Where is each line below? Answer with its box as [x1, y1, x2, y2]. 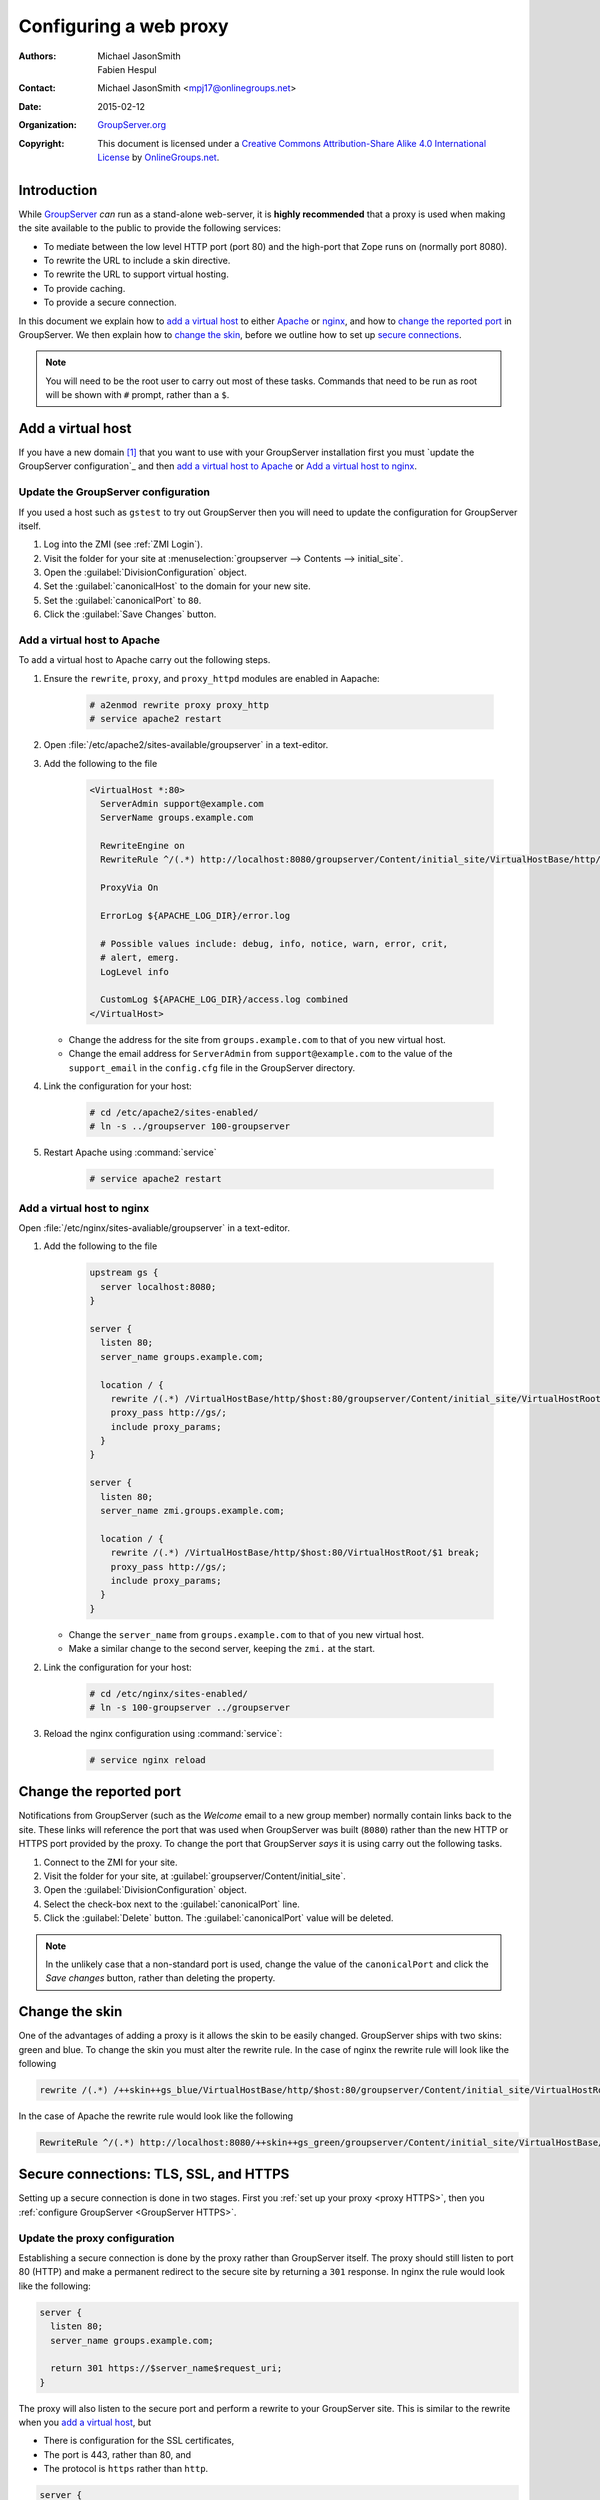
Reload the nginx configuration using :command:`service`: [43, 1727, 283, 1739]
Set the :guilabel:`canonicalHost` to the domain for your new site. [43, 580, 312, 592]
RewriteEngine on [100, 840, 185, 852]
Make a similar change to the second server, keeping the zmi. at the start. [68, 1643, 375, 1655]
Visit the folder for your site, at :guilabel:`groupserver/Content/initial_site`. [43, 1870, 347, 1882]
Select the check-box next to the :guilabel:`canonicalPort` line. [43, 1898, 300, 1910]
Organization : [18, 119, 77, 131]
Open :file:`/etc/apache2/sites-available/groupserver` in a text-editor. [43, 739, 329, 751]
